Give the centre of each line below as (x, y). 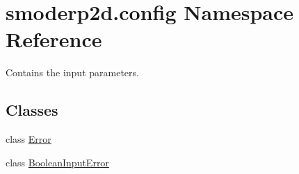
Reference (54, 39)
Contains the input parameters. (72, 72)
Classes (32, 110)
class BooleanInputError (57, 162)
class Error (29, 139)
